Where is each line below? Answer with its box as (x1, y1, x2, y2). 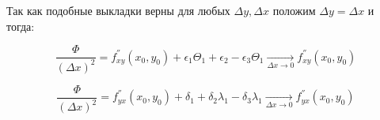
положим (272, 2, 316, 18)
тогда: (6, 17, 35, 34)
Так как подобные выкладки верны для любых (6, 2, 230, 18)
